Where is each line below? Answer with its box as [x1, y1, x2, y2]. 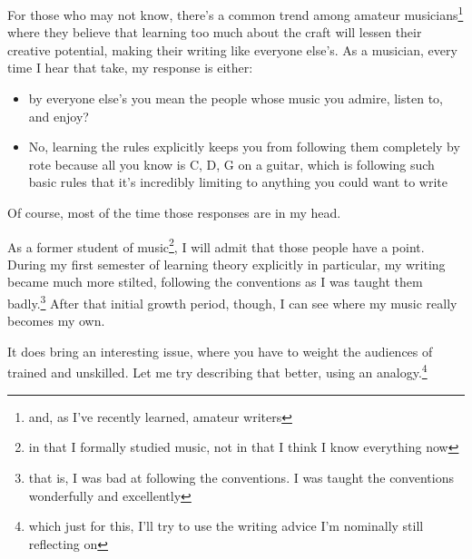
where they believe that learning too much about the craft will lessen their [7, 23, 422, 42]
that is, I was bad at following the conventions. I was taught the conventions [28, 467, 454, 486]
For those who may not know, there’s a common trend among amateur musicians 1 [7, 3, 464, 24]
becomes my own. [7, 311, 105, 330]
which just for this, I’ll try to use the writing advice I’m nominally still [28, 516, 424, 535]
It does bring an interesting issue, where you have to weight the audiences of [7, 341, 433, 360]
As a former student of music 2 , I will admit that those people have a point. [7, 234, 425, 256]
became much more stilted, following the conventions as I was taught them [7, 272, 423, 291]
